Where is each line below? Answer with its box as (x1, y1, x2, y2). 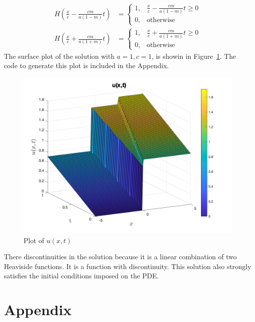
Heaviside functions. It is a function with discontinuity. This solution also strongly (4, 261, 252, 271)
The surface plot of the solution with (4, 50, 114, 61)
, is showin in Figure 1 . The (151, 50, 236, 61)
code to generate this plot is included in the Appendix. (4, 60, 169, 71)
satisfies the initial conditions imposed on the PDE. (4, 271, 159, 281)
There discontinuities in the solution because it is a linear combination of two (4, 251, 237, 262)
